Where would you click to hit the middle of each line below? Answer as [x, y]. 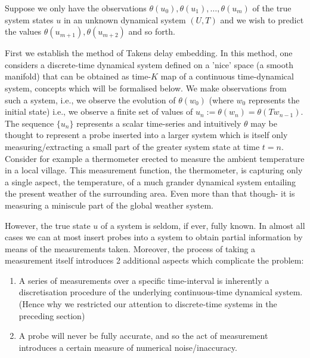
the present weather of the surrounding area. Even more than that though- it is [150, 193]
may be [264, 123]
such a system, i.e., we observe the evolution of [90, 100]
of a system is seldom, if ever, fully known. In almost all [203, 225]
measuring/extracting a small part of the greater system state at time [132, 146]
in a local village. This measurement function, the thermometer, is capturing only [154, 170]
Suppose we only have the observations [76, 8]
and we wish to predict [262, 19]
